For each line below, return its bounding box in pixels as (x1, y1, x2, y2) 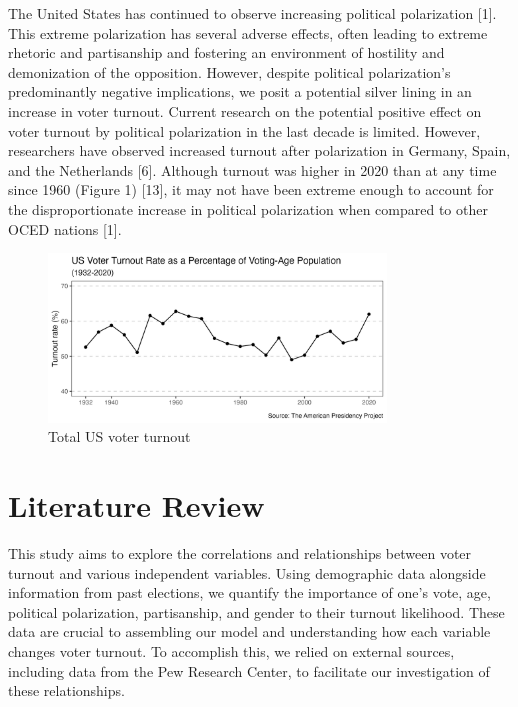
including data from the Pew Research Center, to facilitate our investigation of (8, 660, 490, 681)
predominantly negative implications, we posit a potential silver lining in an (8, 81, 472, 102)
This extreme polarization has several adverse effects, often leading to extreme (8, 22, 488, 43)
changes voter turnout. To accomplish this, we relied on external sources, (8, 641, 455, 661)
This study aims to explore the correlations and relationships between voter (8, 543, 472, 564)
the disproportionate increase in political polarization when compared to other (8, 198, 488, 219)
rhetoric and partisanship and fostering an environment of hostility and (8, 42, 445, 63)
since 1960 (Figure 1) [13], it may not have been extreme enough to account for (8, 179, 494, 200)
